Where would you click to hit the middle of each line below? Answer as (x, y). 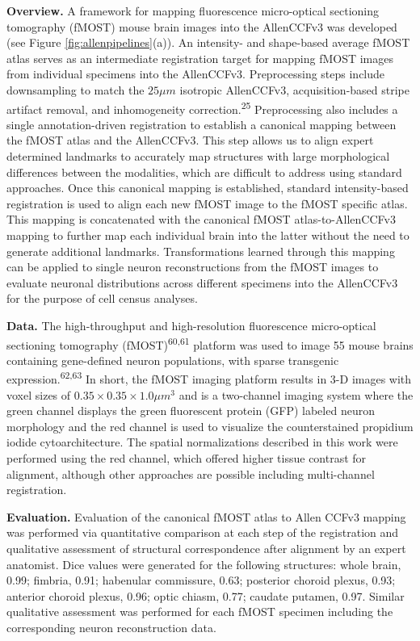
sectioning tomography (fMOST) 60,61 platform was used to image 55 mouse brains (210, 343)
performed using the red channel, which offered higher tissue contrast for (187, 458)
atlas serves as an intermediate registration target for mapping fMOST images (200, 58)
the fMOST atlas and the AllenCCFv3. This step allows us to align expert (190, 140)
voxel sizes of (39, 394)
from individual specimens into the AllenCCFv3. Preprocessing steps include (196, 74)
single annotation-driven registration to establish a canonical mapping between (202, 124)
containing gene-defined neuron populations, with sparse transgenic (173, 360)
